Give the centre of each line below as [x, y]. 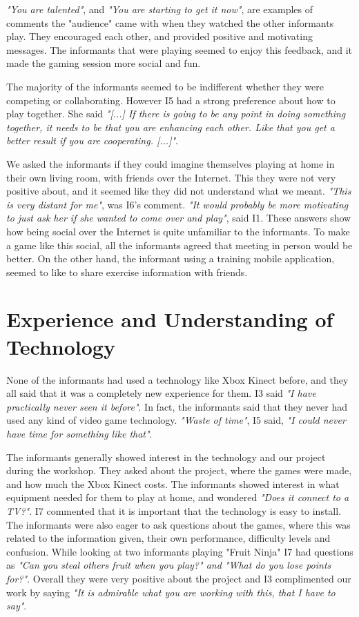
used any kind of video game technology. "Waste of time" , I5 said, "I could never [176, 420]
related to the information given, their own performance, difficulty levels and [168, 538]
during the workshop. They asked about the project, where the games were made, [179, 470]
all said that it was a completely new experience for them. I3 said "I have [161, 393]
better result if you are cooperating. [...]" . [92, 140]
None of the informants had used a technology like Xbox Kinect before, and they [177, 379]
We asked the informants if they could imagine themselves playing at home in [171, 163]
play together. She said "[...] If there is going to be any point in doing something [176, 114]
